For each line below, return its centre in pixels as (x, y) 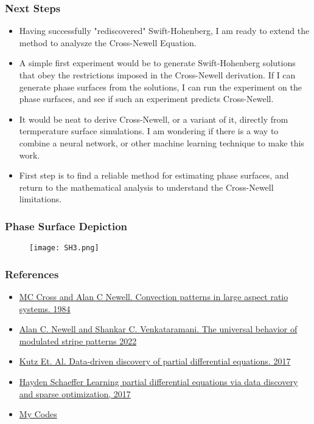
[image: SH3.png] (64, 248)
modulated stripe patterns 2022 (78, 340)
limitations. (40, 199)
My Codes (38, 414)
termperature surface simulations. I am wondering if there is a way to (149, 131)
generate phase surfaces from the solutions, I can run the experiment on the (160, 87)
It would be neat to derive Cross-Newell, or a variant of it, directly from (154, 119)
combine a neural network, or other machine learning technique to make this (162, 142)
